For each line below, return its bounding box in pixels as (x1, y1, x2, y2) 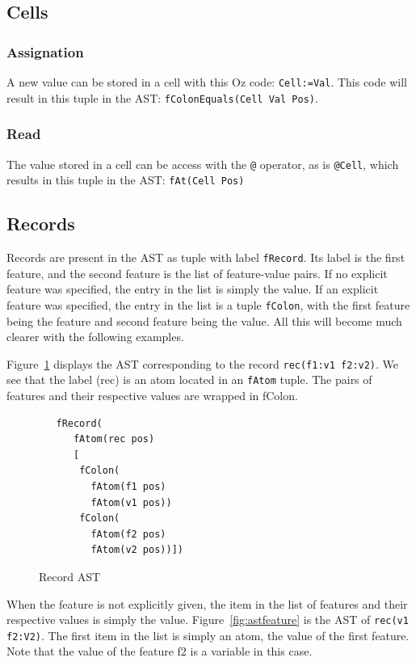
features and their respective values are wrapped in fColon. (6, 387, 298, 404)
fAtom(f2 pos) (90, 528, 166, 540)
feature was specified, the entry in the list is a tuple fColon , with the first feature (6, 296, 410, 313)
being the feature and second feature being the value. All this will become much (6, 312, 402, 329)
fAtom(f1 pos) (90, 481, 166, 493)
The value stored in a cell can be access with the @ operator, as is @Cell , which (6, 155, 399, 172)
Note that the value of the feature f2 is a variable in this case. (6, 643, 313, 660)
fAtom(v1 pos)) (90, 496, 172, 508)
